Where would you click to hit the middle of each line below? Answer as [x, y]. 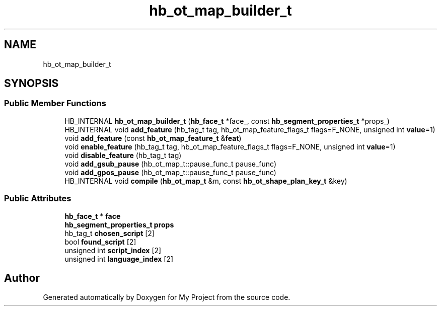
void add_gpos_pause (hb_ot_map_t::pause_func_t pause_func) [170, 172]
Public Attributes [38, 199]
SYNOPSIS [31, 84]
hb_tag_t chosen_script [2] [110, 233]
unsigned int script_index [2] [113, 250]
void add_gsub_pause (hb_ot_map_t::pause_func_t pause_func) [171, 164]
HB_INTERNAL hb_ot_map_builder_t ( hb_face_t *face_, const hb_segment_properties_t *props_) [227, 121]
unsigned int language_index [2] [119, 259]
